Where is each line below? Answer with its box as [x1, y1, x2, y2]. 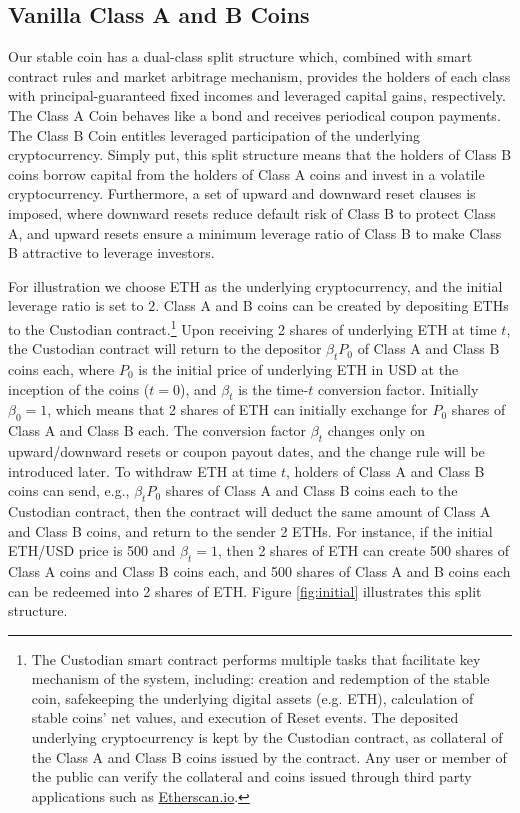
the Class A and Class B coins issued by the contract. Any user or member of [31, 746, 507, 767]
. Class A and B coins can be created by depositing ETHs [155, 295, 509, 316]
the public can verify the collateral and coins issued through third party [31, 766, 472, 787]
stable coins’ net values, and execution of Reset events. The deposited [31, 707, 459, 728]
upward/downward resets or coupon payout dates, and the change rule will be [8, 440, 485, 461]
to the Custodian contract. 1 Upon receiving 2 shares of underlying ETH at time [8, 315, 497, 339]
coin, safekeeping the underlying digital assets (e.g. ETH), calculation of [31, 687, 474, 708]
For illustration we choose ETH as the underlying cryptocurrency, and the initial [8, 275, 503, 296]
